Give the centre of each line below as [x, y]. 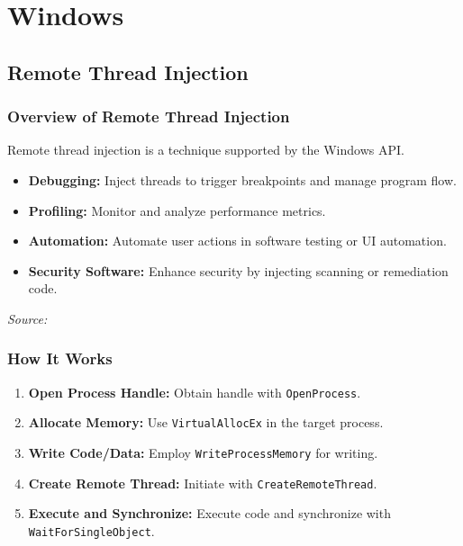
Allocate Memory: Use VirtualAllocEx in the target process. [206, 422]
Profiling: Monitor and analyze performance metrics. [177, 210]
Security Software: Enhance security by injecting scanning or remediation [238, 270]
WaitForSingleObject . [91, 530]
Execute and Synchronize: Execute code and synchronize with [209, 513]
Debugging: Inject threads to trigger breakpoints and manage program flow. [242, 179]
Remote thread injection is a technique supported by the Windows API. [206, 150]
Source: [27, 318]
